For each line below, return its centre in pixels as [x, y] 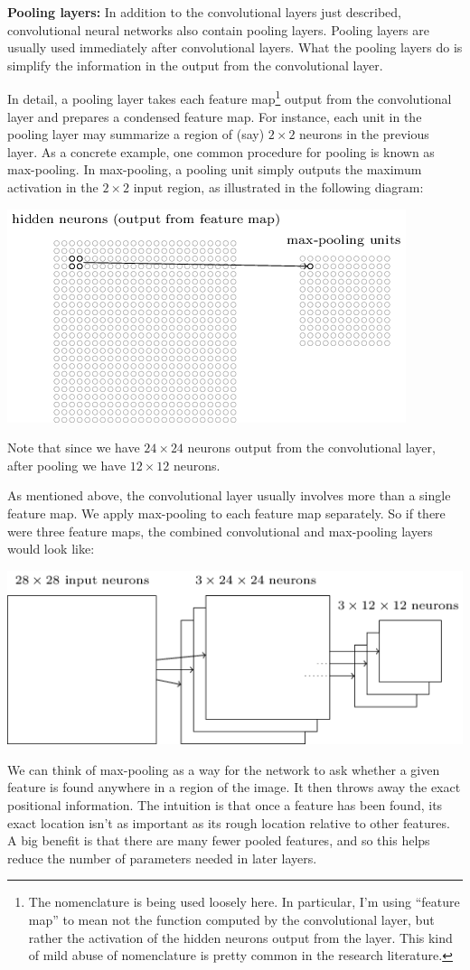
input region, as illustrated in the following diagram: [278, 187]
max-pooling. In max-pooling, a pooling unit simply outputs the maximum [215, 169]
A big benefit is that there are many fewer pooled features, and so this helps [219, 840]
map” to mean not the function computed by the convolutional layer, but [231, 919]
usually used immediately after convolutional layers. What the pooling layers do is [235, 47]
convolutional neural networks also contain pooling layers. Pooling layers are [218, 29]
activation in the [53, 187]
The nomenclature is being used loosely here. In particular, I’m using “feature [244, 902]
